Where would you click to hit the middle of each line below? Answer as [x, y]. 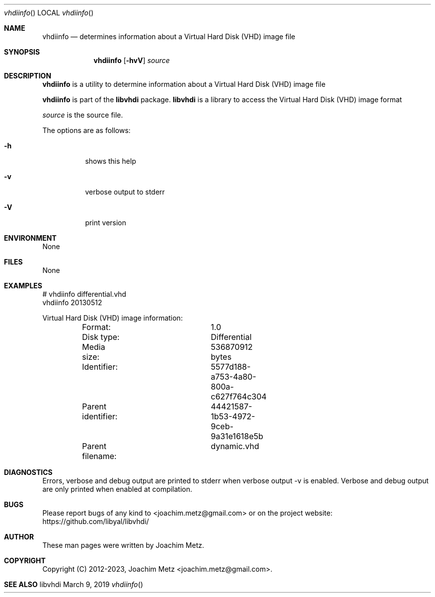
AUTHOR [19, 537]
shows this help [110, 161]
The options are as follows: [86, 130]
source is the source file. [83, 115]
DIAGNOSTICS [28, 472]
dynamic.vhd [235, 446]
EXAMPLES [23, 286]
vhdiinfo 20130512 [72, 302]
